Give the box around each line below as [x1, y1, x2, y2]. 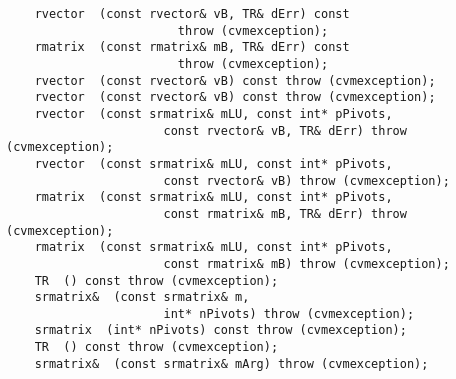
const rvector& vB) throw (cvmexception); [163, 173, 450, 188]
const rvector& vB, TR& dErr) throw [163, 123, 407, 138]
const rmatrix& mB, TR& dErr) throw [163, 206, 407, 221]
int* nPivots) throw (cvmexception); [163, 306, 415, 321]
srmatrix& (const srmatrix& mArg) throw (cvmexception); [34, 356, 429, 371]
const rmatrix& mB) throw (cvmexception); [163, 256, 450, 271]
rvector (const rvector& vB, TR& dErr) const [34, 7, 350, 21]
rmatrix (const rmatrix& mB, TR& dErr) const [34, 40, 350, 55]
